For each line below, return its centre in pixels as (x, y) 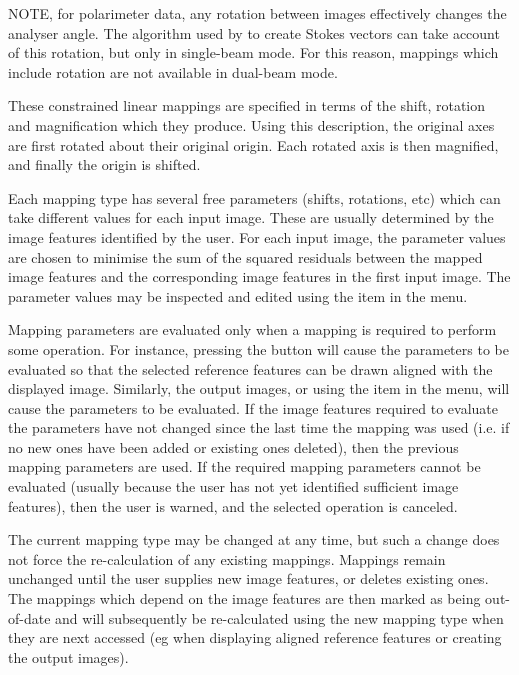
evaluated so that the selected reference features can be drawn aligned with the (250, 368)
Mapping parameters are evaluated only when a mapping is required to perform (252, 329)
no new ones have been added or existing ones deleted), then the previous (233, 446)
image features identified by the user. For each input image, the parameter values (257, 236)
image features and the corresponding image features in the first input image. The (259, 276)
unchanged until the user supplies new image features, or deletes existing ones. (248, 578)
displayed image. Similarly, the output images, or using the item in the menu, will (259, 388)
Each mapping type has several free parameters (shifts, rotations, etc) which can (254, 197)
